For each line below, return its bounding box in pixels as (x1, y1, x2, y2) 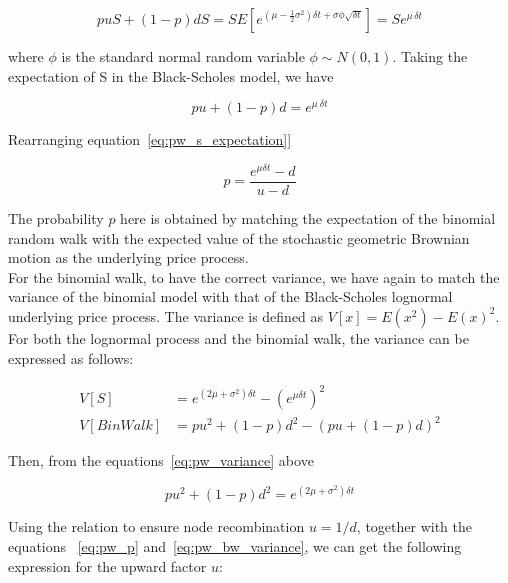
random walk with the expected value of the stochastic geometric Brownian (8, 227, 470, 248)
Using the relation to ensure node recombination (8, 516, 305, 537)
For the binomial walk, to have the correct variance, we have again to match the (8, 266, 500, 287)
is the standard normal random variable (61, 46, 305, 66)
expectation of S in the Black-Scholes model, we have (8, 65, 334, 86)
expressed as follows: (8, 347, 134, 368)
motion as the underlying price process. (8, 247, 249, 268)
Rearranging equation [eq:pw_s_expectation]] (8, 129, 292, 150)
